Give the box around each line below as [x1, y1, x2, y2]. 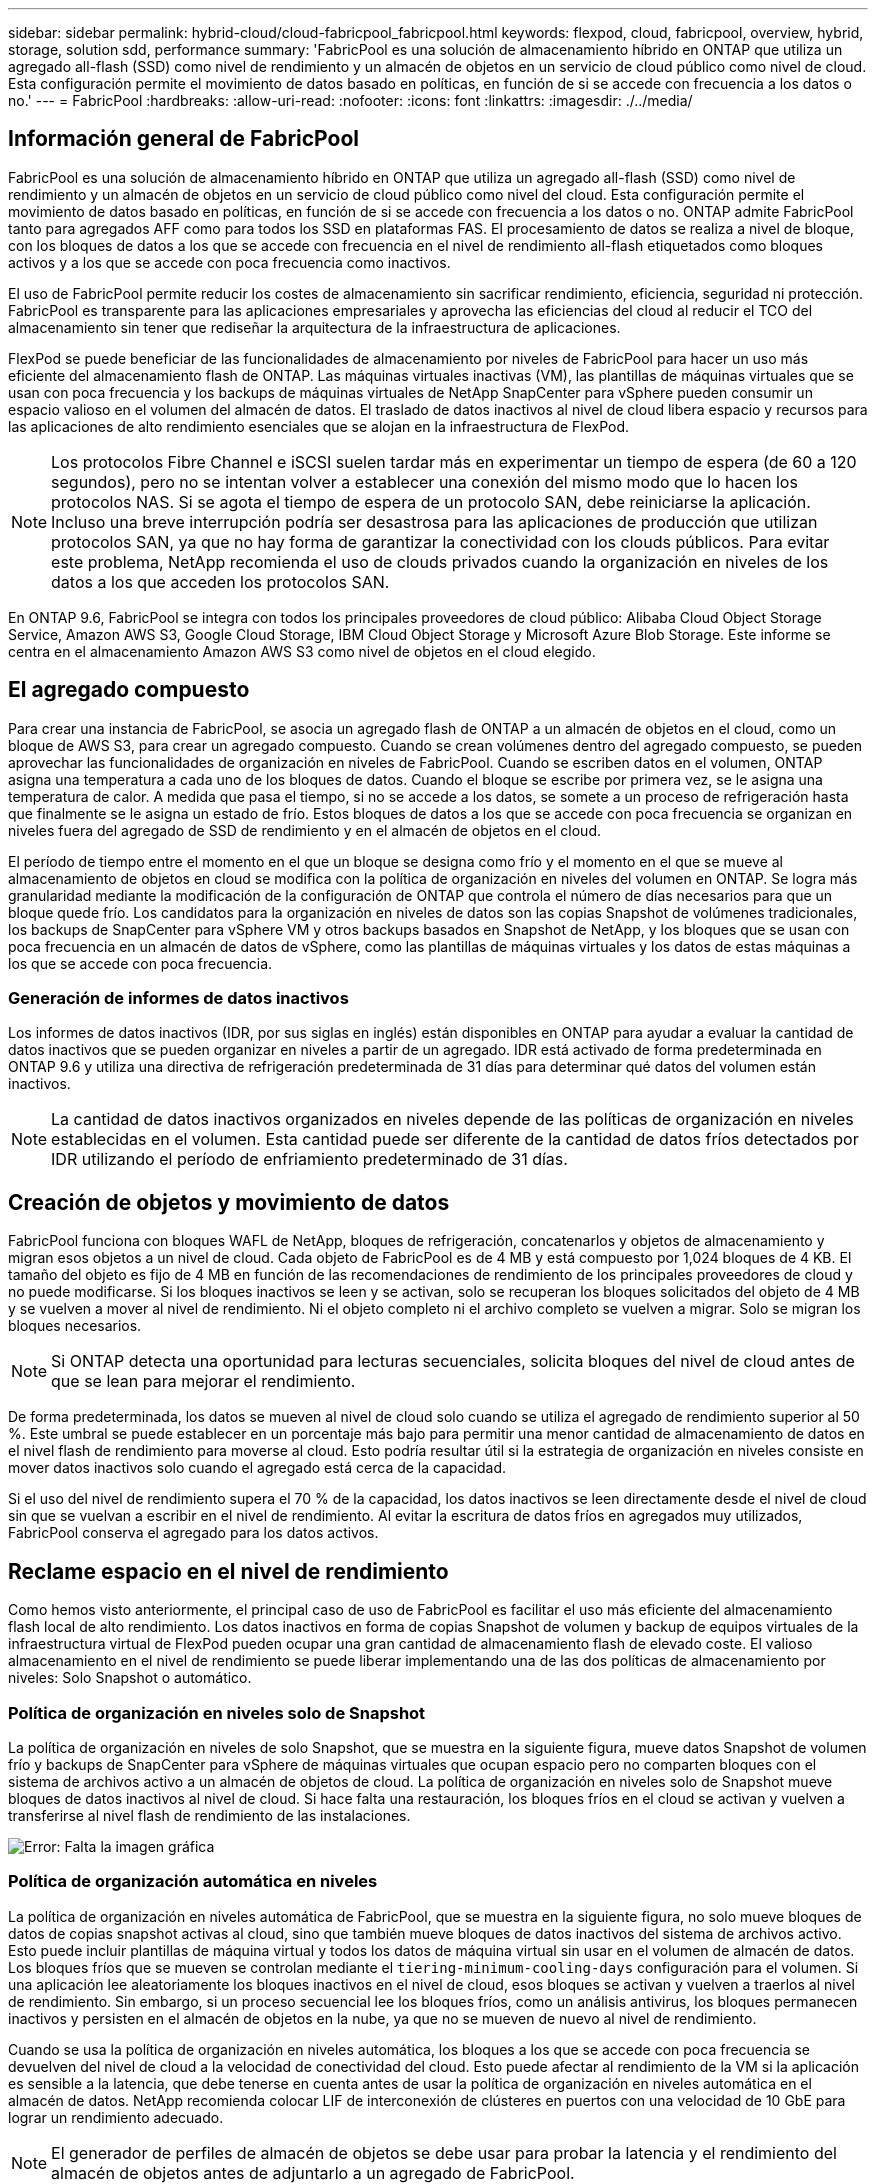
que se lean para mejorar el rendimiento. [51, 1371, 356, 1392]
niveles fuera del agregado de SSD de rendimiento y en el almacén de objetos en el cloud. [8, 821, 601, 839]
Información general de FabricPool [8, 126, 359, 152]
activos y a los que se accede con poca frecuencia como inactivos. [8, 253, 451, 271]
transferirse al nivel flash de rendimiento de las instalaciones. [8, 1806, 411, 1824]
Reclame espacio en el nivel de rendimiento [8, 1558, 449, 1584]
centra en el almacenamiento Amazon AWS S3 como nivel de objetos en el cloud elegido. [8, 642, 596, 660]
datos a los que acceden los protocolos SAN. [51, 571, 390, 592]
